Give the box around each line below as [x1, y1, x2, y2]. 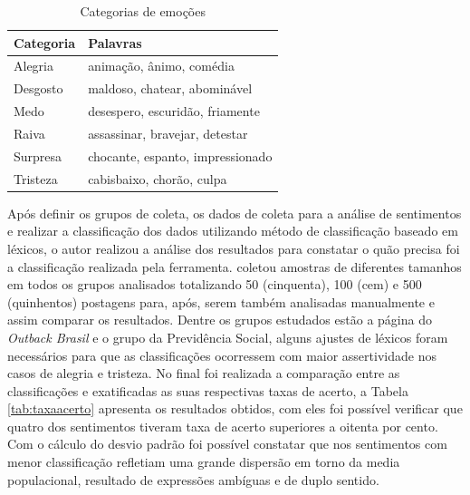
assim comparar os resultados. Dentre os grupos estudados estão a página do [7, 310, 432, 329]
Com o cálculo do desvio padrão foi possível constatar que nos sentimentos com [7, 434, 447, 453]
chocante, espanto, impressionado [88, 146, 273, 165]
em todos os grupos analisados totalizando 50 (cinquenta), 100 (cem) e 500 [7, 275, 422, 294]
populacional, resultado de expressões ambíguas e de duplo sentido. [7, 470, 379, 489]
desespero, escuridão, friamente [88, 102, 260, 121]
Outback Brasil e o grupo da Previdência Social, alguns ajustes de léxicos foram [7, 327, 448, 346]
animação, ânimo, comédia [88, 56, 235, 75]
